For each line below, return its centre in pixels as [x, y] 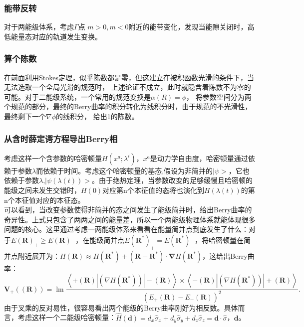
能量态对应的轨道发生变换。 [56, 36]
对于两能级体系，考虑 [39, 27]
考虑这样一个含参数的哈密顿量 [53, 158]
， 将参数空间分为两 [219, 96]
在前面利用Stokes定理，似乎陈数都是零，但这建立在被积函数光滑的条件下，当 [129, 77]
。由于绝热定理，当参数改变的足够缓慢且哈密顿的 [172, 180]
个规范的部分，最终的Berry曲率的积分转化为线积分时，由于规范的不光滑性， [128, 106]
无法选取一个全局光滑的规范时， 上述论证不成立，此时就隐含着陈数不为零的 [128, 87]
